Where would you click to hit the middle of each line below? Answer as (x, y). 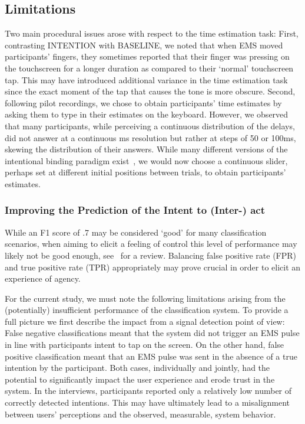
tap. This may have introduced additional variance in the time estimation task (146, 79)
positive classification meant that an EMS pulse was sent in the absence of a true (151, 356)
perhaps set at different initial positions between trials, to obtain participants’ (145, 172)
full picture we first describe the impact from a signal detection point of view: (145, 321)
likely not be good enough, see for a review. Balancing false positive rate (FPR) (151, 255)
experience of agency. (43, 278)
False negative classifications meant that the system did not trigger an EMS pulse (152, 333)
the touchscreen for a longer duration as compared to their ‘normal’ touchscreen (149, 68)
